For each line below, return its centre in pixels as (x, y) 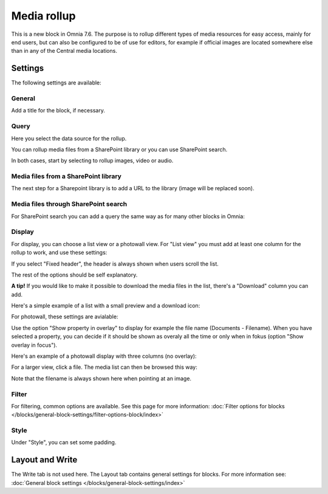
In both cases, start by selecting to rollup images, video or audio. (92, 160)
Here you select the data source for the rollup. (69, 138)
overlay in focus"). (34, 345)
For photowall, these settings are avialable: (65, 317)
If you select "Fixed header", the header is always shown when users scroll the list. (115, 264)
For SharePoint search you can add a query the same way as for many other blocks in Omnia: (128, 216)
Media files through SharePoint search (69, 204)
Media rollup (43, 16)
